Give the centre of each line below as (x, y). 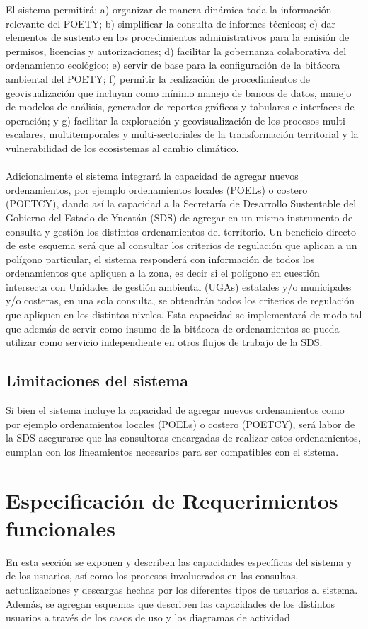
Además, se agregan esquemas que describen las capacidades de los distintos (171, 603)
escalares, (26, 134)
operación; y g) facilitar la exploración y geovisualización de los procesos (163, 120)
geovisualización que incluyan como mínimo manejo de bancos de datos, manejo (179, 92)
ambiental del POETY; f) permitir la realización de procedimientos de (158, 78)
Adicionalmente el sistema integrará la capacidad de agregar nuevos (152, 176)
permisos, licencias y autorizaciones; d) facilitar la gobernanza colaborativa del (176, 51)
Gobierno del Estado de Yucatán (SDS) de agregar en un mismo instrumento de (179, 217)
